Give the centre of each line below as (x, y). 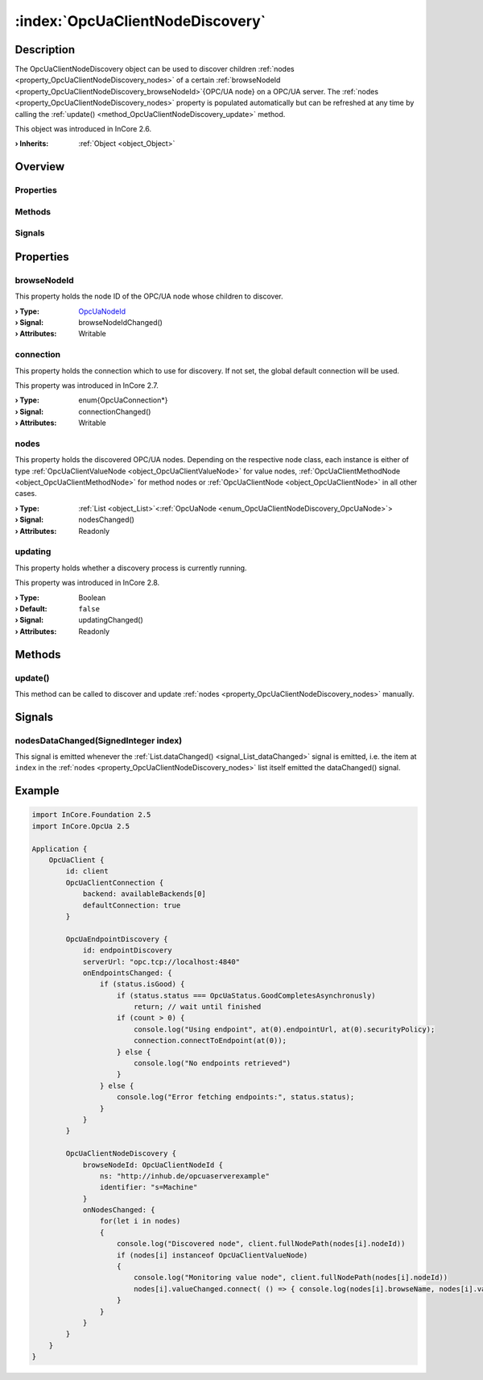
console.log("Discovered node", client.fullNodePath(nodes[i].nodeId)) (261, 1244)
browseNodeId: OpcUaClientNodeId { (153, 1165)
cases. (26, 494)
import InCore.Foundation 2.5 (91, 815)
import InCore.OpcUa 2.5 (81, 826)
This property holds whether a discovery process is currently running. (131, 568)
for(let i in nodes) (140, 1221)
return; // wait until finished (197, 1007)
